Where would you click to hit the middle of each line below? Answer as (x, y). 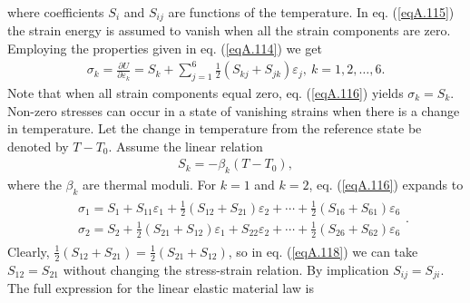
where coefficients (56, 12)
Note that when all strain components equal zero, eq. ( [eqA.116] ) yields (206, 92)
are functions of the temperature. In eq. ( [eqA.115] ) (311, 12)
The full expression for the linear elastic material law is (161, 288)
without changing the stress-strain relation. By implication (226, 269)
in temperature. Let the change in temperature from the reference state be (215, 128)
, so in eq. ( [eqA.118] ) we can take (323, 251)
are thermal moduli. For (150, 185)
